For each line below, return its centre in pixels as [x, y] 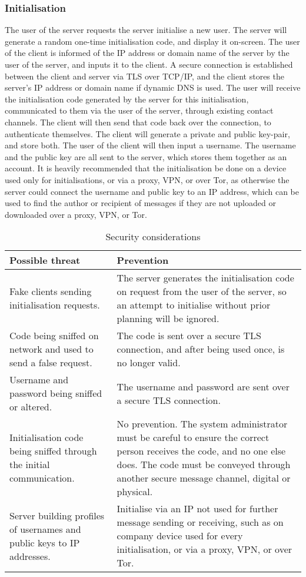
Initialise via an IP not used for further [197, 509]
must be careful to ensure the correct [193, 437]
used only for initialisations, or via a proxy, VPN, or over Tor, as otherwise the [147, 179]
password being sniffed [56, 393]
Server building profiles [57, 515]
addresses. [30, 556]
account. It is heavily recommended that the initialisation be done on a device [146, 168]
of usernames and [45, 529]
